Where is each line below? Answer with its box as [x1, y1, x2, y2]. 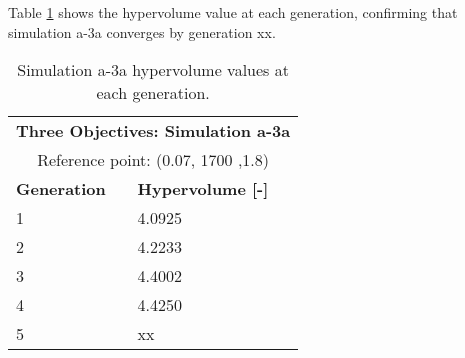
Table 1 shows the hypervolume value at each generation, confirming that [8, 2, 458, 22]
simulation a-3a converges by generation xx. [8, 21, 276, 42]
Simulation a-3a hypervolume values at [17, 58, 289, 82]
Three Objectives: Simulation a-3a [16, 119, 291, 143]
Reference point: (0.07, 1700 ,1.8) [37, 148, 270, 172]
